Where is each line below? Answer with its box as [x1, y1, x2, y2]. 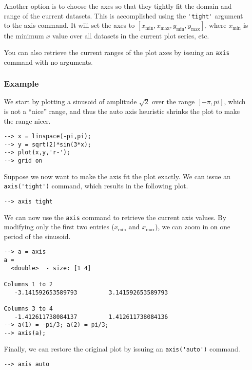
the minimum [4, 31, 44, 41]
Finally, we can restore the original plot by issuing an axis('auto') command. [4, 343, 240, 353]
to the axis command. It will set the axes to [4, 20, 135, 30]
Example [4, 77, 39, 90]
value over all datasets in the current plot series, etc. [52, 31, 209, 41]
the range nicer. [4, 115, 51, 126]
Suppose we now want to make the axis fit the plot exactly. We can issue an [4, 171, 231, 181]
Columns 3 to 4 [4, 305, 53, 313]
